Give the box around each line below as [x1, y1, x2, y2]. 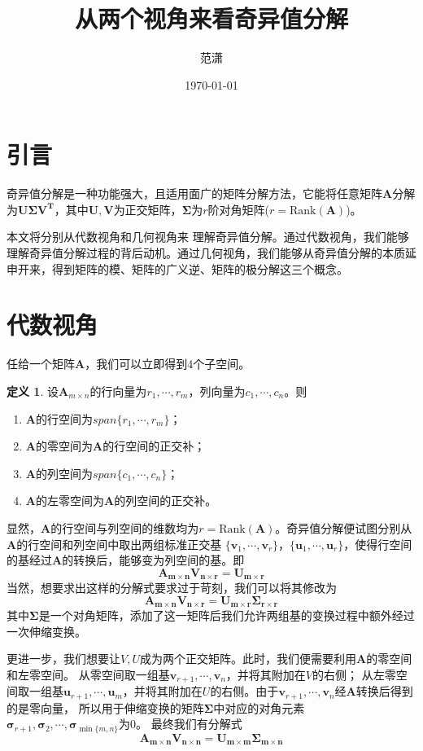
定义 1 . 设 [7, 382, 59, 399]
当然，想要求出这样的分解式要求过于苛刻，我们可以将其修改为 [7, 579, 337, 596]
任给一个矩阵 [7, 355, 75, 372]
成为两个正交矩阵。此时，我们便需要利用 [139, 650, 356, 667]
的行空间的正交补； [102, 437, 206, 455]
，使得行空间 [343, 535, 412, 552]
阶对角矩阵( [207, 200, 270, 217]
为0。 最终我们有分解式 [119, 715, 242, 732]
